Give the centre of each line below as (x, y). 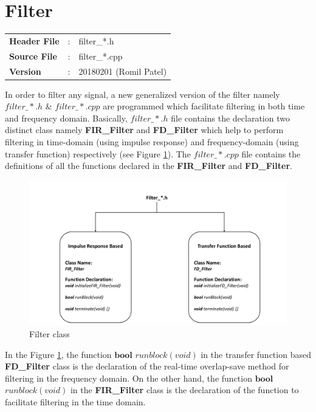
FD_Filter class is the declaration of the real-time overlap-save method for (147, 366)
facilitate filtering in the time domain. (75, 401)
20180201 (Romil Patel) (123, 71)
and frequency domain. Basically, (66, 118)
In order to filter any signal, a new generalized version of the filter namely (143, 94)
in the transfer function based (256, 354)
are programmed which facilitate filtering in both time (204, 106)
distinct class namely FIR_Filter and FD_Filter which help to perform (144, 130)
